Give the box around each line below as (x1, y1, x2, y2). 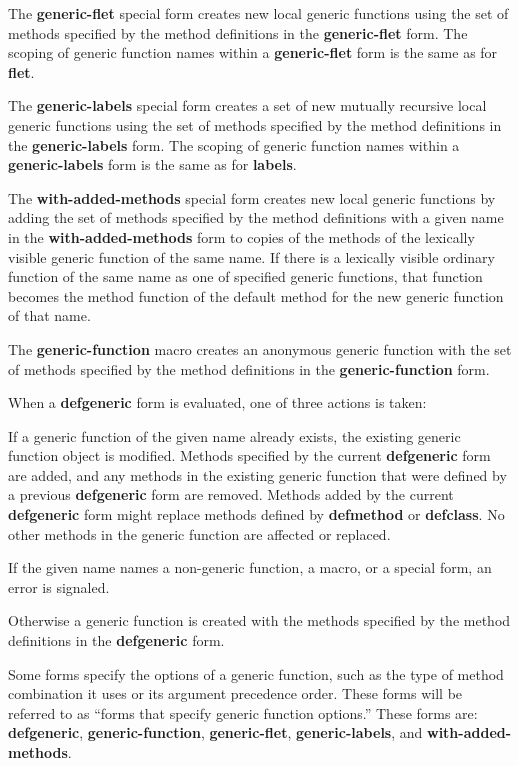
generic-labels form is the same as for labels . (8, 154, 297, 175)
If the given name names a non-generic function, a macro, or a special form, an (8, 557, 492, 578)
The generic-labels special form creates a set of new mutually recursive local (8, 95, 487, 116)
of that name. (8, 305, 91, 326)
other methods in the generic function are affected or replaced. (8, 523, 391, 544)
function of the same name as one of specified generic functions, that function (8, 266, 483, 287)
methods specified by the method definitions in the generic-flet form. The (8, 22, 468, 43)
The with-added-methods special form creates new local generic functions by (8, 187, 496, 208)
